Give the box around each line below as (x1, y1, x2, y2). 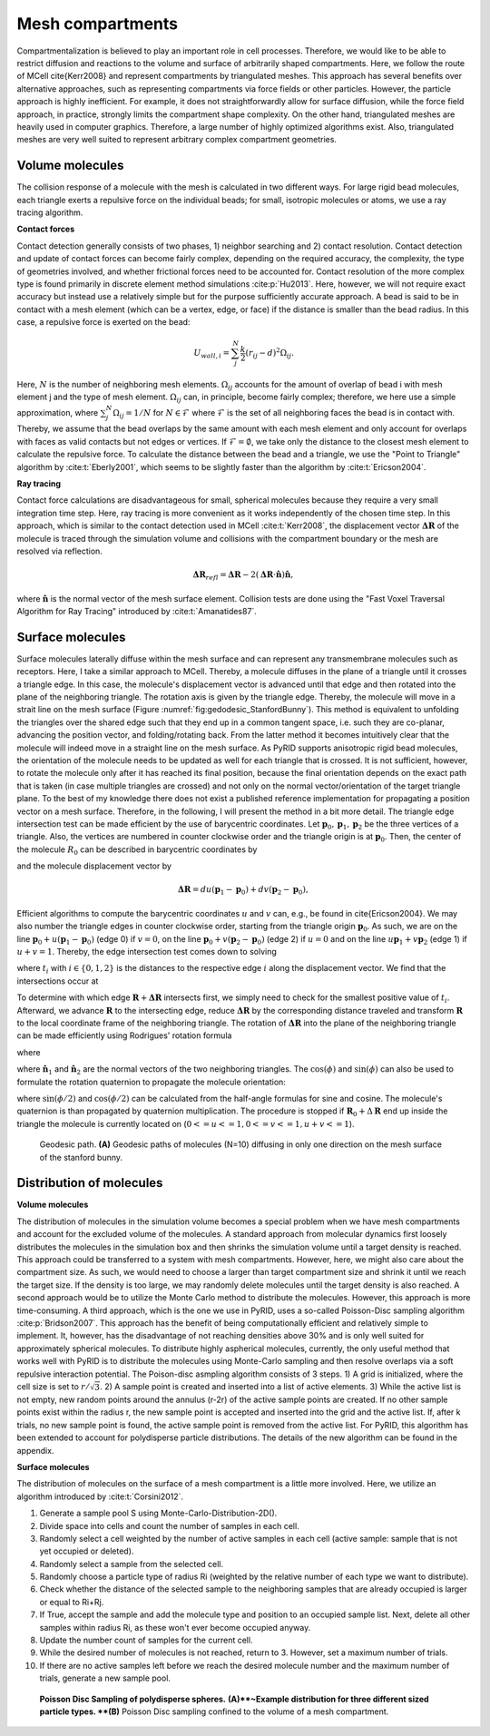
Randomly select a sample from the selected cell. (39, 1558, 224, 1569)
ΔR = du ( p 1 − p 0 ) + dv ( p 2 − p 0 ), (177, 885, 309, 897)
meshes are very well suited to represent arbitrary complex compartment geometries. (16, 134, 338, 145)
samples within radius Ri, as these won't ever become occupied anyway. (39, 1622, 311, 1633)
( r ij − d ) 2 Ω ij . (245, 346, 295, 360)
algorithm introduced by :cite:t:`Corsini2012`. (16, 1491, 184, 1502)
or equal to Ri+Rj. (39, 1596, 104, 1607)
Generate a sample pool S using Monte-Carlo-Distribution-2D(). (39, 1507, 278, 1519)
